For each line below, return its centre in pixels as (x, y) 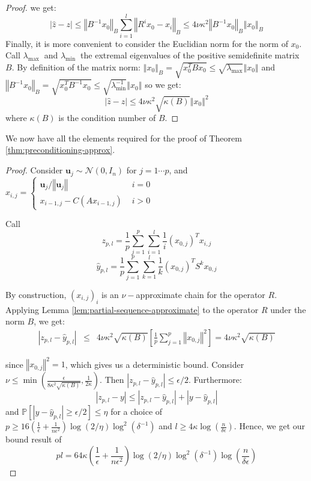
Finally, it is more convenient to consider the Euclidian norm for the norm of (147, 43)
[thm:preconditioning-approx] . (60, 150)
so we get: (163, 85)
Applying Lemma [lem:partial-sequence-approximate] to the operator (132, 309)
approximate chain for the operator (201, 294)
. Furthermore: (215, 380)
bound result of (34, 439)
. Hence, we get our (270, 426)
